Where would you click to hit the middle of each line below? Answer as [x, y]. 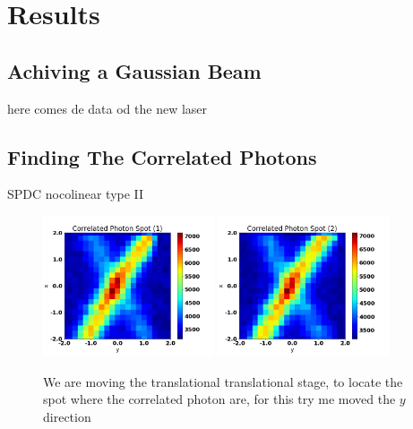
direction [67, 416]
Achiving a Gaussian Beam [134, 70]
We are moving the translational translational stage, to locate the [223, 381]
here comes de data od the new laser [108, 108]
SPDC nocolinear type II [76, 194]
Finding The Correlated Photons [162, 156]
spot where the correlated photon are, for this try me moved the [219, 399]
